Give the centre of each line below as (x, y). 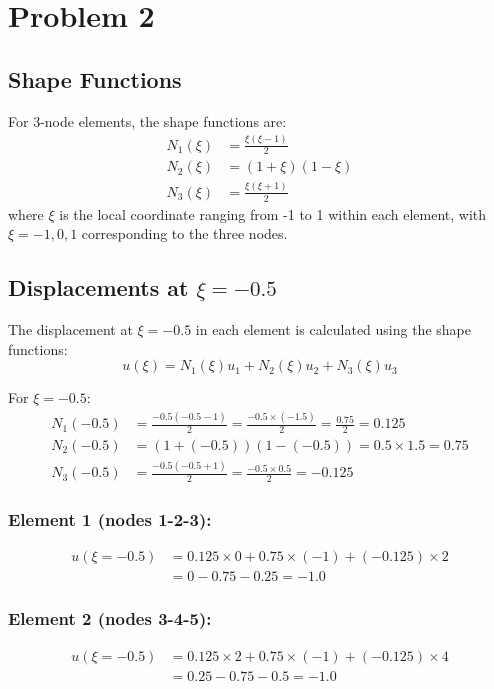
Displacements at (98, 287)
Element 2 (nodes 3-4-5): (110, 618)
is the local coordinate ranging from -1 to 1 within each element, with (273, 213)
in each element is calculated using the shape (333, 328)
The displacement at (70, 328)
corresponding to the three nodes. (184, 233)
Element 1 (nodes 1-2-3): (110, 519)
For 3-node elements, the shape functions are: (147, 120)
